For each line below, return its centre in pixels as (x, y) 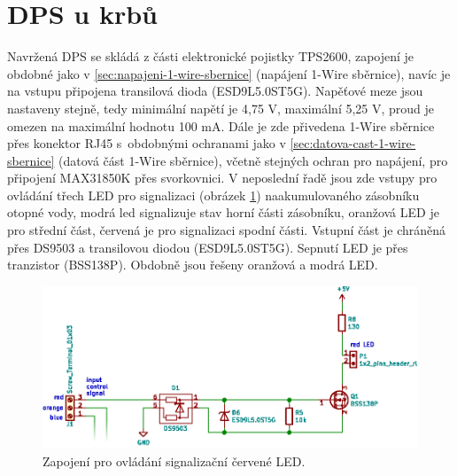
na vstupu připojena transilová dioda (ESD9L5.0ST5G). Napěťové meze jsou (215, 91)
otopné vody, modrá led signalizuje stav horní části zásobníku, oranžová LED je (223, 212)
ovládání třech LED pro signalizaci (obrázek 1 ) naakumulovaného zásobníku (213, 195)
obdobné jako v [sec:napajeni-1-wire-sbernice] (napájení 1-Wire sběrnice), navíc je (229, 73)
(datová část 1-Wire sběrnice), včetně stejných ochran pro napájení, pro (253, 160)
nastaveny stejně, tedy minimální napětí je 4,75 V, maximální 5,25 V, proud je (221, 108)
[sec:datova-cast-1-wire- (353, 143)
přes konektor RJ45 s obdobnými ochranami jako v (147, 143)
